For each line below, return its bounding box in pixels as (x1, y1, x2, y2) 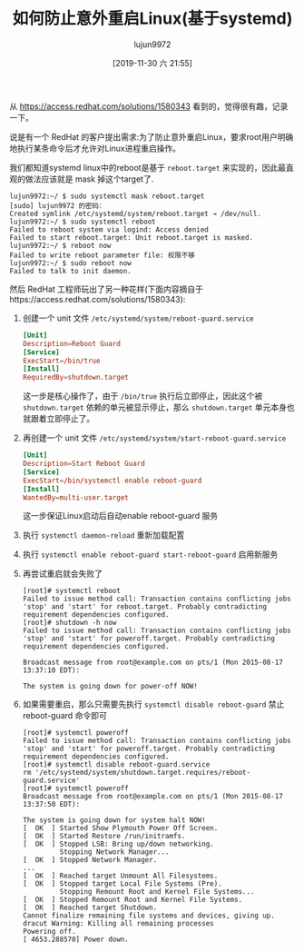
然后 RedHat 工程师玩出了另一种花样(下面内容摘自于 (9, 283, 204, 294)
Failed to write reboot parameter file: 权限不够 (9, 251, 195, 260)
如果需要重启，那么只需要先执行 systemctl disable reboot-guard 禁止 (22, 699, 285, 709)
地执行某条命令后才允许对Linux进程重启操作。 (9, 143, 181, 154)
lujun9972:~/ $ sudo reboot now (9, 258, 132, 268)
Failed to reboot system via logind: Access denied (9, 224, 209, 234)
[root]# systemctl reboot (22, 587, 121, 596)
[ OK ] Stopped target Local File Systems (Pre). (22, 879, 222, 888)
